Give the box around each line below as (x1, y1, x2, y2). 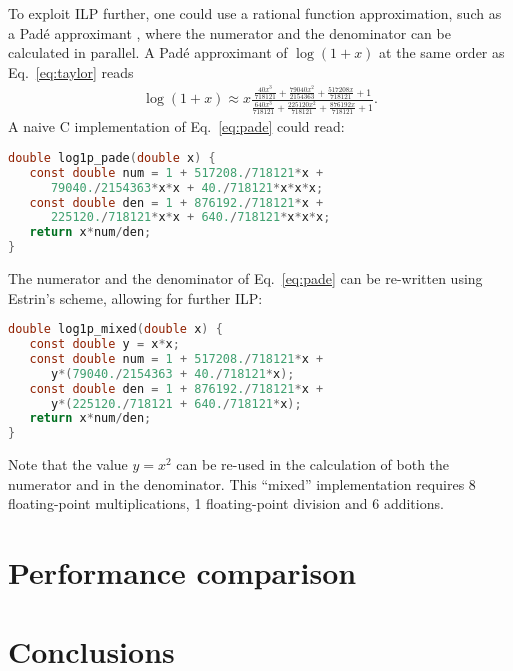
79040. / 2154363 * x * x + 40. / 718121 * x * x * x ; (50, 180, 324, 195)
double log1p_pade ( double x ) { (8, 150, 216, 165)
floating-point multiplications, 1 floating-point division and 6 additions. (8, 493, 444, 514)
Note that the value (8, 454, 128, 475)
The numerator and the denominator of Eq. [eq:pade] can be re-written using (8, 268, 483, 288)
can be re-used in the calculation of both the (176, 454, 450, 475)
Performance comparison (8, 552, 357, 593)
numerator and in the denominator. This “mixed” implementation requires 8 (8, 473, 476, 494)
